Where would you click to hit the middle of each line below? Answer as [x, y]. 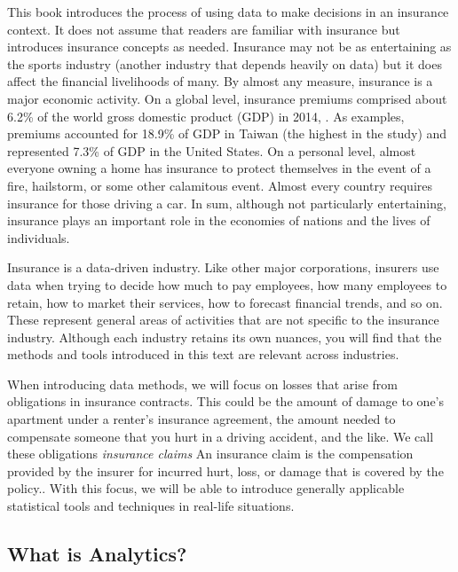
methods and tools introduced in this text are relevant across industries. [203, 354]
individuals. [39, 237]
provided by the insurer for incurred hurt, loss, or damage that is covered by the [225, 470]
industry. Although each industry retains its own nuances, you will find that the [225, 337]
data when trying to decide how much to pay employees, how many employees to [227, 284]
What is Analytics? [97, 554]
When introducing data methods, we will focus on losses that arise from [203, 384]
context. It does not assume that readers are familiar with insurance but [204, 29]
